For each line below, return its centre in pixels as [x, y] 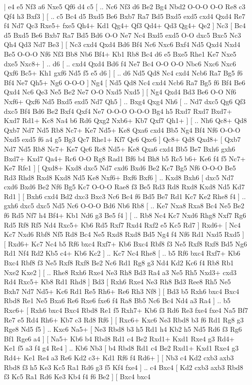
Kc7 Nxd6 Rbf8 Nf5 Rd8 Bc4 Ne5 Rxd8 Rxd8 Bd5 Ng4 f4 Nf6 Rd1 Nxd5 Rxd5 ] [124, 234]
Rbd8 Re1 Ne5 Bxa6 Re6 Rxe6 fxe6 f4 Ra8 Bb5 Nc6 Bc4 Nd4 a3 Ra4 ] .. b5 [117, 300]
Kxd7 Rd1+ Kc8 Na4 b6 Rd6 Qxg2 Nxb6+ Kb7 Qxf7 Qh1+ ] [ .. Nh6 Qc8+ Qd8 [126, 120]
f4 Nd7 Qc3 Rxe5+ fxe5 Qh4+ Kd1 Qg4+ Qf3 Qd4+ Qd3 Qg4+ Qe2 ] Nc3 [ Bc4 [125, 25]
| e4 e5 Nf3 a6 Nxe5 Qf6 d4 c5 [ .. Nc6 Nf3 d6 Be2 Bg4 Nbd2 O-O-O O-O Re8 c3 [125, 6]
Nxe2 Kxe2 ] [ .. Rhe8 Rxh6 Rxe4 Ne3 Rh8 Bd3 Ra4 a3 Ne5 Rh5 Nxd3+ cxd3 [120, 272]
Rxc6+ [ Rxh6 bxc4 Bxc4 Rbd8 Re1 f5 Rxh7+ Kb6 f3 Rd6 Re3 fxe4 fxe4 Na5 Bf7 [126, 310]
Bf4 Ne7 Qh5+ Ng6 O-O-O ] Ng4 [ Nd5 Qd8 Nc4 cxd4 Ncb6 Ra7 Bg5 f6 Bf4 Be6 [125, 82]
